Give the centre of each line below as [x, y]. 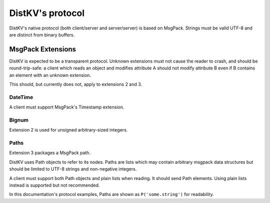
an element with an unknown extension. [50, 75]
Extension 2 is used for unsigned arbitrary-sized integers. [68, 130]
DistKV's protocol [47, 13]
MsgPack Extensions [43, 49]
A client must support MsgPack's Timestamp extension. [67, 107]
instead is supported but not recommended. [54, 185]
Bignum [19, 120]
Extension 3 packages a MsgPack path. [50, 153]
